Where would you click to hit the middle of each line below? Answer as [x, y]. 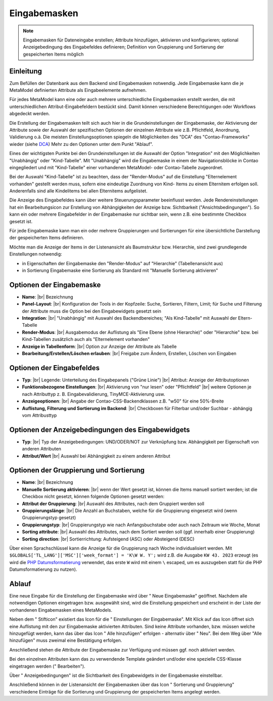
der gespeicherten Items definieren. [47, 238]
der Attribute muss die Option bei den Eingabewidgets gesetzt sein [92, 311]
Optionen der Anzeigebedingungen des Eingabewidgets [100, 430]
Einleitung [26, 71]
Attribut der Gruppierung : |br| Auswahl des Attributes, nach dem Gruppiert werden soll [113, 504]
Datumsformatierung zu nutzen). [43, 569]
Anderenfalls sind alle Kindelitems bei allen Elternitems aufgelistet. [78, 191]
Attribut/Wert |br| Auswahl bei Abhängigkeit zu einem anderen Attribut [96, 456]
